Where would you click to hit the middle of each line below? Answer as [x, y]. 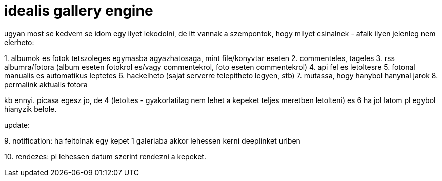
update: [17, 125]
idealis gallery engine [79, 11]
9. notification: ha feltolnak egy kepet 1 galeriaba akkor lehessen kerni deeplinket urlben [152, 140]
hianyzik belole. [31, 109]
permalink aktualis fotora [46, 84]
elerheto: [19, 42]
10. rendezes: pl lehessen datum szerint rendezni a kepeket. [105, 156]
